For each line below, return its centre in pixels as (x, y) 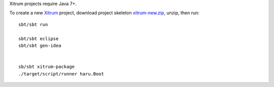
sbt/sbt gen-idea (40, 46)
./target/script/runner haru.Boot (61, 74)
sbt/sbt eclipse (39, 38)
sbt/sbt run (33, 24)
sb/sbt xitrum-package (47, 67)
